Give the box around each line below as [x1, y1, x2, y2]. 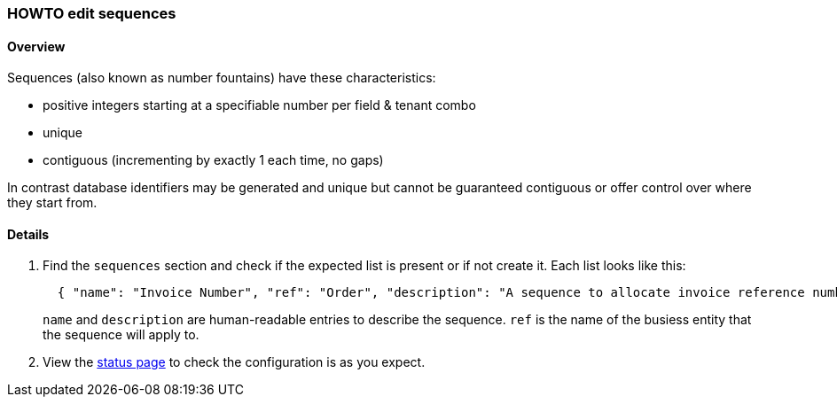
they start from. [7, 195, 98, 211]
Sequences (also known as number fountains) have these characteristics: [7, 70, 436, 86]
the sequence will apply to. [43, 327, 199, 343]
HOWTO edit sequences [7, 4, 176, 22]
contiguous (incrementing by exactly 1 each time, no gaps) [43, 152, 384, 168]
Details [7, 226, 50, 242]
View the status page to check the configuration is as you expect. [43, 354, 426, 370]
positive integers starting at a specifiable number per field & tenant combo [43, 97, 476, 113]
